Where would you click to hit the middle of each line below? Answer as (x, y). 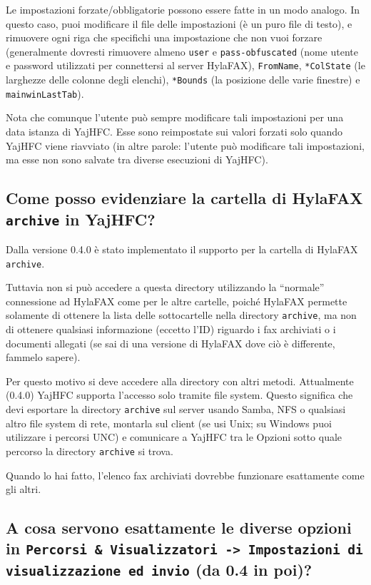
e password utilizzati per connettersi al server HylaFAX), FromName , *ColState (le (185, 65)
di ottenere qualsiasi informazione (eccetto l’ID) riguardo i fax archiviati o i (171, 329)
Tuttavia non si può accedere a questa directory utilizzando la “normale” (165, 287)
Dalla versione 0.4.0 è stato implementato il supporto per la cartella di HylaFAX (182, 249)
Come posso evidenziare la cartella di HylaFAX (184, 198)
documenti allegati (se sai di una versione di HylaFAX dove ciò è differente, (171, 343)
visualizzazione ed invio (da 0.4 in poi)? (159, 570)
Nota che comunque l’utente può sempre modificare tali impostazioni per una (175, 117)
